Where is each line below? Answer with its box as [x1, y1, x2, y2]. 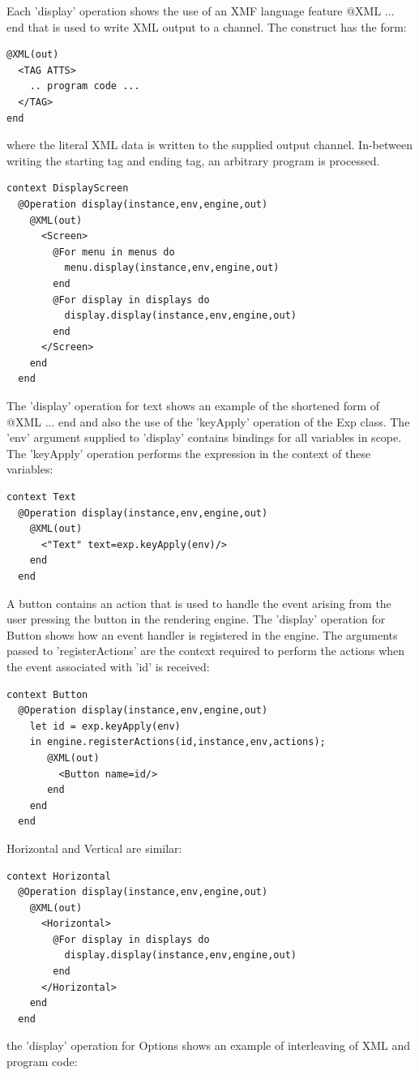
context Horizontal [6, 870, 111, 882]
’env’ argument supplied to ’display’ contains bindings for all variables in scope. [6, 429, 402, 446]
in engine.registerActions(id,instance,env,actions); [29, 736, 326, 748]
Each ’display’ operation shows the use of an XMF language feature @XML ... [6, 2, 395, 19]
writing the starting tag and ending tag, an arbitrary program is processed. [6, 152, 380, 169]
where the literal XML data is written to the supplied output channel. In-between [6, 136, 413, 153]
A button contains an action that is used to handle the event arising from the [6, 594, 391, 611]
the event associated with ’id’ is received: [6, 657, 210, 675]
